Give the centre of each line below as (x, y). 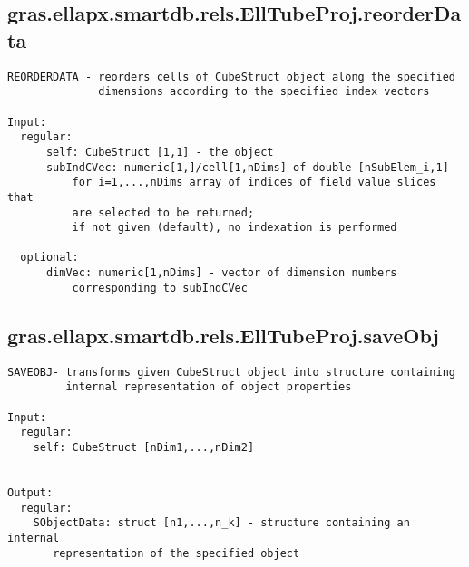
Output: (30, 492)
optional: (49, 258)
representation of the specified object (176, 553)
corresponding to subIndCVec (160, 288)
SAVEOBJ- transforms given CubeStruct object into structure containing (231, 372)
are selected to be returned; (163, 212)
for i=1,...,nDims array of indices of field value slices (254, 183)
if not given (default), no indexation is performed (234, 228)
